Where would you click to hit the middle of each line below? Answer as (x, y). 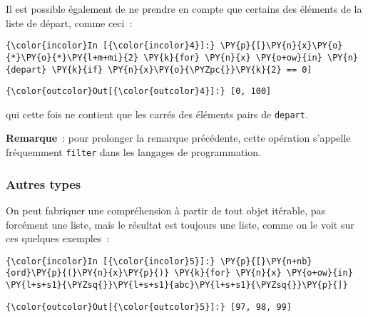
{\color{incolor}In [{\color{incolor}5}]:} (111, 261)
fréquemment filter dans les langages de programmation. (133, 152)
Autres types (44, 183)
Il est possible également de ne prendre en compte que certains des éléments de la (184, 9)
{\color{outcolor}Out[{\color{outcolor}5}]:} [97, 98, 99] (149, 307)
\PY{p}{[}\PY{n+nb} (266, 261)
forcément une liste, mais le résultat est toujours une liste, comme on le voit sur (180, 224)
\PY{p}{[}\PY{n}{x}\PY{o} (281, 46)
